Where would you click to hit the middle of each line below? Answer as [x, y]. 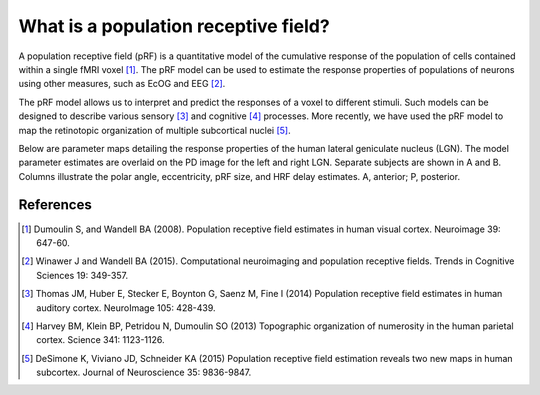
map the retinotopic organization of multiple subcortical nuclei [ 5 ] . [154, 130]
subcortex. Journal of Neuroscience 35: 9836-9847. [144, 372]
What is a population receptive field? [174, 26]
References [55, 205]
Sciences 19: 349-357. [82, 275]
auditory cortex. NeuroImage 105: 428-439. [126, 307]
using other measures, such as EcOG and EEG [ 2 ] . [122, 84]
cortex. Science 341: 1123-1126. [100, 340]
